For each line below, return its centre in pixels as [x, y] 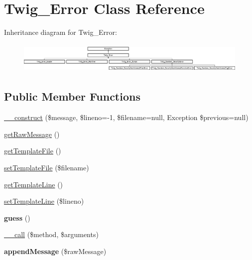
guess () [17, 217]
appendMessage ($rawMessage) [55, 251]
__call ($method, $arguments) [51, 234]
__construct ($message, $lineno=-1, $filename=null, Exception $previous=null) [126, 117]
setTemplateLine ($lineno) [44, 201]
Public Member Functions [72, 96]
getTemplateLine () [34, 184]
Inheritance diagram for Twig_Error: [61, 32]
